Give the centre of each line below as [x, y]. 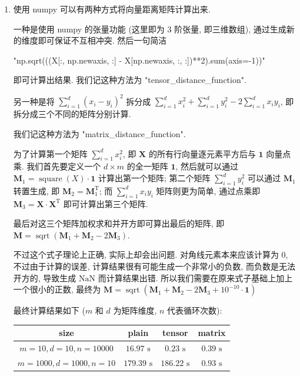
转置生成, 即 [36, 190]
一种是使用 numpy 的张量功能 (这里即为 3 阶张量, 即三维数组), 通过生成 [150, 29]
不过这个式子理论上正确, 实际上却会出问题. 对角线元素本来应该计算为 [146, 254]
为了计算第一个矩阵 [50, 153]
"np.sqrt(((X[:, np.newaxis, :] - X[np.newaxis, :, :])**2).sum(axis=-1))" [139, 60]
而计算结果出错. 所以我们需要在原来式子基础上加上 [195, 277]
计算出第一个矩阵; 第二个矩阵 [154, 178]
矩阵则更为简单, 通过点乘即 [208, 190]
